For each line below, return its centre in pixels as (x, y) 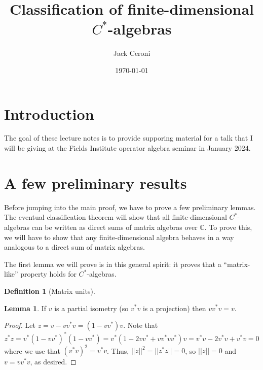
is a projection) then (174, 308)
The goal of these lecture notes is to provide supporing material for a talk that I (128, 138)
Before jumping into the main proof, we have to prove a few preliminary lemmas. (130, 207)
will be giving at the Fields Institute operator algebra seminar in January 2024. (127, 148)
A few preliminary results (96, 182)
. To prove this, (228, 227)
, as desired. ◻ (53, 362)
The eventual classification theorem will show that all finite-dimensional (116, 217)
